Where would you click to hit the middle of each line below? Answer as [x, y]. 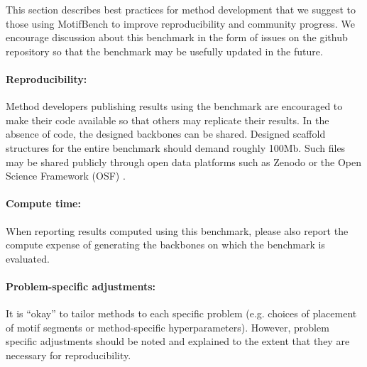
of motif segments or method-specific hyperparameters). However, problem [168, 327]
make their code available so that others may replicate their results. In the [168, 120]
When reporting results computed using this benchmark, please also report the [177, 230]
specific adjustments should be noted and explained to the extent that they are [178, 341]
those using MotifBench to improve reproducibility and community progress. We [180, 23]
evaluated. [28, 258]
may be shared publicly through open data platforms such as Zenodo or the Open [184, 161]
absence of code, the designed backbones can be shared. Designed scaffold [166, 134]
